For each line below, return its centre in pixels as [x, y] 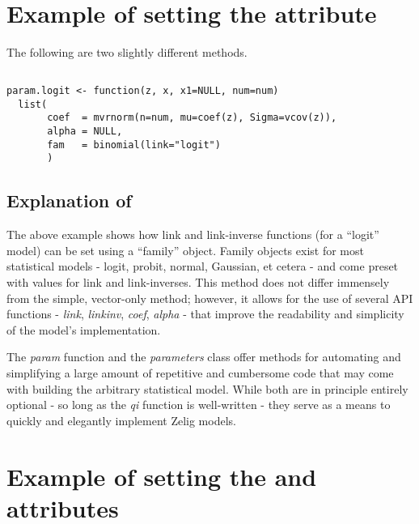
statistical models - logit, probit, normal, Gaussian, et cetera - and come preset [203, 266]
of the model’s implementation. [84, 329]
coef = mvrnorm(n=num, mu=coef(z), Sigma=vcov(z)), [192, 118]
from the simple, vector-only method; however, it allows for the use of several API [210, 298]
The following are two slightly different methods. [127, 52]
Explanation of [69, 200]
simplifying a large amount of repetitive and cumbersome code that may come [200, 373]
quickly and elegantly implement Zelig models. [121, 420]
